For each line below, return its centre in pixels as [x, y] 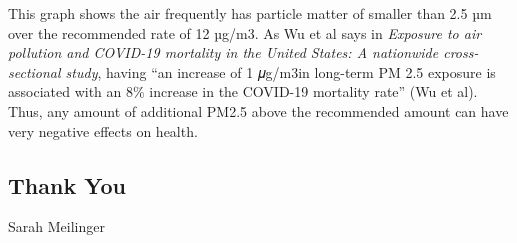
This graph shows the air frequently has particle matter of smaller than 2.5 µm [250, 13]
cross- [461, 52]
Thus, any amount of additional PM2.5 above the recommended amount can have [258, 110]
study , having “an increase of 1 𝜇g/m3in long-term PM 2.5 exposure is [280, 71]
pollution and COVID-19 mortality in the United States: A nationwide [223, 52]
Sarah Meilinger [56, 226]
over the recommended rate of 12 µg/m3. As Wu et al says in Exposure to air [245, 32]
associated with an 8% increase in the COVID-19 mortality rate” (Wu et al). [243, 91]
